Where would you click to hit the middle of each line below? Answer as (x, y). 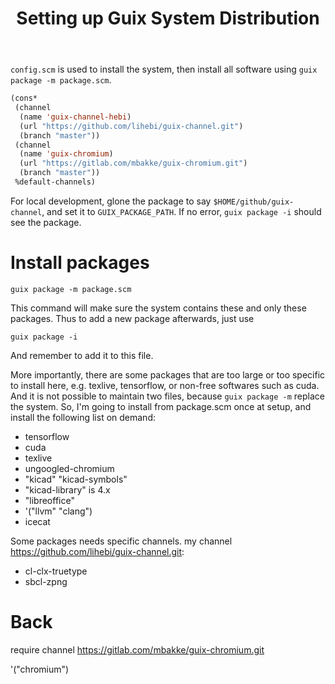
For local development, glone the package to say (111, 201)
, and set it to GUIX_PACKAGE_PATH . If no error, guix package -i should (181, 211)
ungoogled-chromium (69, 468)
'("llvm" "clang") (58, 511)
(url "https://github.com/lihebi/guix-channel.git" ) (131, 126)
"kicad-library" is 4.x (67, 489)
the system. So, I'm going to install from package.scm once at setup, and (161, 406)
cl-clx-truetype (56, 571)
